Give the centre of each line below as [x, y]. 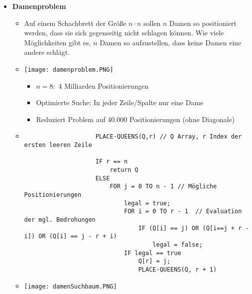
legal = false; [178, 244]
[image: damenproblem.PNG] [69, 70]
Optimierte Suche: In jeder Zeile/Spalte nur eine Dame [120, 102]
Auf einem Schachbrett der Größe [75, 23]
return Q [124, 170]
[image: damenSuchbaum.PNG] [70, 286]
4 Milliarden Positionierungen [104, 85]
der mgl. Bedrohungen [60, 220]
